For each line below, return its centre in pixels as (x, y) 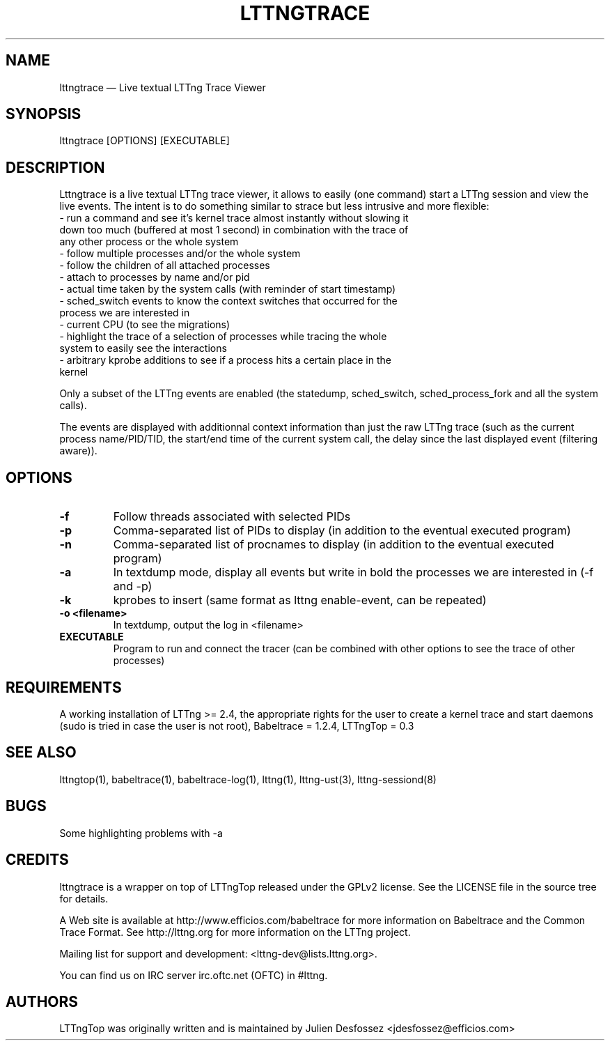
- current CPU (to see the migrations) (145, 325)
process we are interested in (125, 313)
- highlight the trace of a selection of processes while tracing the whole (223, 337)
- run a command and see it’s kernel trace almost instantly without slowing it (234, 218)
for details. (84, 898)
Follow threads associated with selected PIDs (232, 517)
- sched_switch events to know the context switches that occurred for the (228, 301)
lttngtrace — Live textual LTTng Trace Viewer (163, 87)
